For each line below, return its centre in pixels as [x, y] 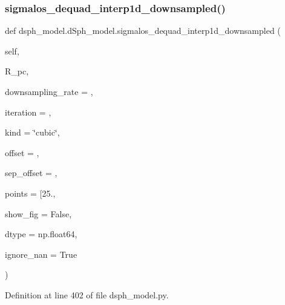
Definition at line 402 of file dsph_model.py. [87, 294]
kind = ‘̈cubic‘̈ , [32, 132]
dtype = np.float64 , [41, 234]
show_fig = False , [38, 213]
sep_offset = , [31, 173]
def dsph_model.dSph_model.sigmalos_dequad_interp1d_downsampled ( [143, 31]
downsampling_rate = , [49, 91]
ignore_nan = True [41, 254]
